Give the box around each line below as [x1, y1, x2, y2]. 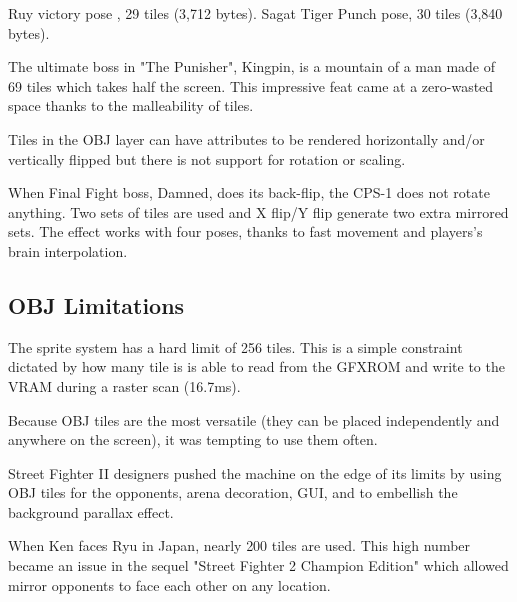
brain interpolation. [8, 240, 128, 261]
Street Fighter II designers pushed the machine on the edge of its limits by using [8, 462, 502, 483]
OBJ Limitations [8, 289, 185, 320]
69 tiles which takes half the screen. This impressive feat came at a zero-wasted [8, 75, 494, 96]
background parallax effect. [8, 501, 174, 522]
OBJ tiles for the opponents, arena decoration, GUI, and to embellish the [8, 482, 458, 503]
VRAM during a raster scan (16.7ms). [8, 375, 241, 396]
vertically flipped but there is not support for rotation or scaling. [8, 148, 406, 169]
